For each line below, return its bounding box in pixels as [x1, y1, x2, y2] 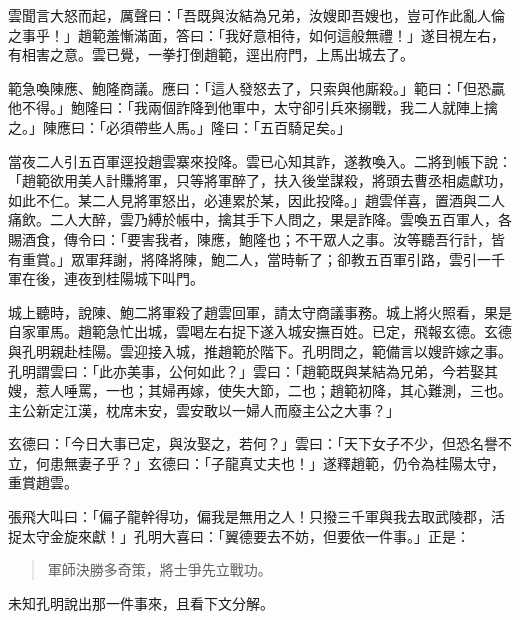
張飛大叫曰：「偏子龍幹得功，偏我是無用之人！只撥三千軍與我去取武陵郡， [8, 506, 491, 527]
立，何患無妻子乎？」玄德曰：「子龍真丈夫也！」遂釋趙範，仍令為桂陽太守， [8, 452, 505, 473]
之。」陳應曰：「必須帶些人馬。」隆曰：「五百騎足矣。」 [8, 116, 351, 137]
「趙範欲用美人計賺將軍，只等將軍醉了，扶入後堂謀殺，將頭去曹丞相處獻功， [8, 170, 512, 191]
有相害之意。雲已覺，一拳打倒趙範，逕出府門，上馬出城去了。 [8, 44, 414, 65]
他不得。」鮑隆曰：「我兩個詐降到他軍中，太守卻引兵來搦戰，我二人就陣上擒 [8, 97, 498, 118]
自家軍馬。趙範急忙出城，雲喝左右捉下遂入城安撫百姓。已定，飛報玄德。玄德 [8, 321, 512, 342]
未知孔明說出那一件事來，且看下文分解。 [8, 592, 274, 613]
